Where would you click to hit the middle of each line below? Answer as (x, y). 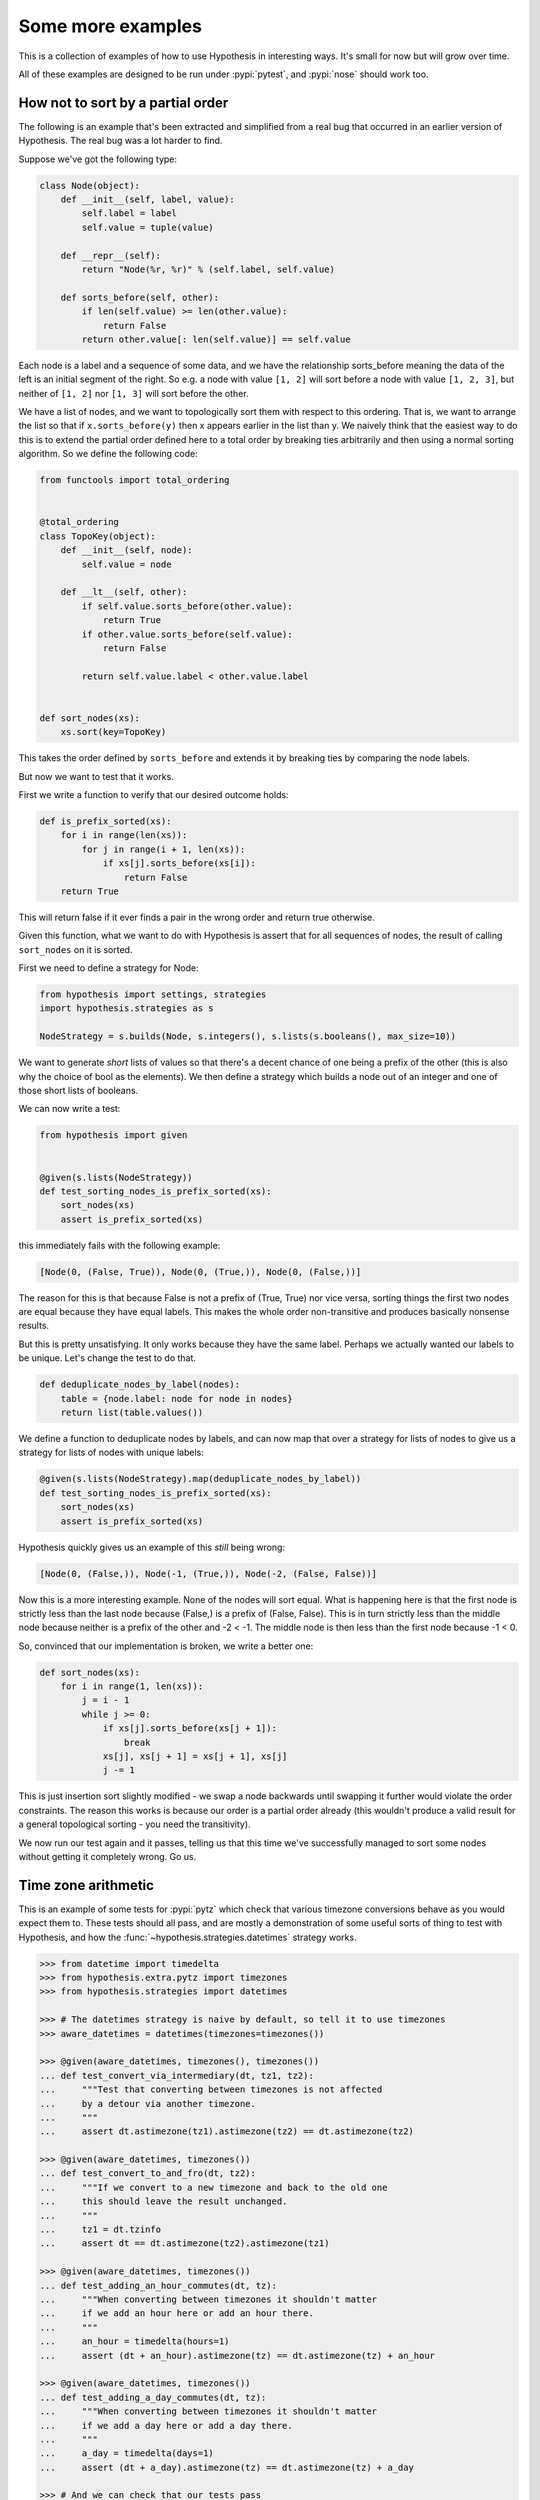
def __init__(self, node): (127, 550)
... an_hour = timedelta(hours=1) (134, 2341)
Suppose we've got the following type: (98, 159)
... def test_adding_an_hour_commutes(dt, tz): (158, 2285)
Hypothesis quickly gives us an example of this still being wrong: (151, 1547)
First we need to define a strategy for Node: (108, 968)
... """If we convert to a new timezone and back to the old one (213, 2187)
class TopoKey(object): (98, 536)
